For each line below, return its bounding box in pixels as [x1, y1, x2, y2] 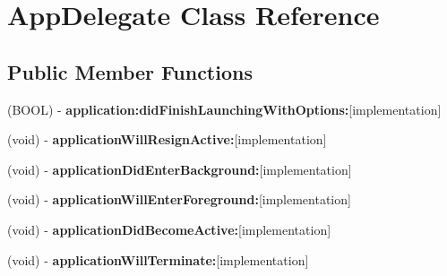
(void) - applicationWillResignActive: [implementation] [7, 130, 327, 149]
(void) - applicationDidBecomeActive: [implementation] [7, 220, 331, 238]
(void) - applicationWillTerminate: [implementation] [7, 250, 309, 269]
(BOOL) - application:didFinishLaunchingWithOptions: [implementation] [7, 99, 442, 118]
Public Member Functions [7, 57, 253, 85]
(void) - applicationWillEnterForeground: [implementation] [7, 190, 351, 209]
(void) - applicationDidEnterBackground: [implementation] [7, 160, 352, 178]
